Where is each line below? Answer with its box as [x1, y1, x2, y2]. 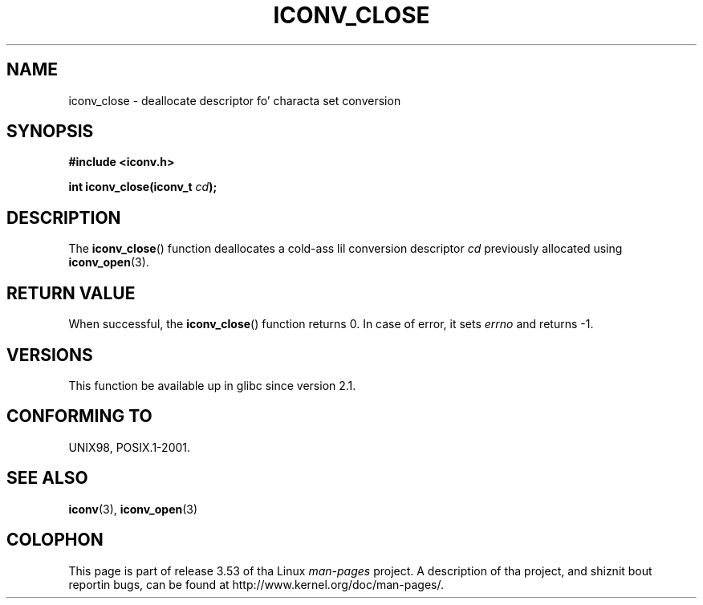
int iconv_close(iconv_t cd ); [68, 180, 217, 194]
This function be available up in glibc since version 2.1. [68, 378, 356, 392]
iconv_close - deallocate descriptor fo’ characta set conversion [68, 93, 401, 108]
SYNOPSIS [6, 121, 94, 142]
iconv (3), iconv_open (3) [68, 501, 198, 516]
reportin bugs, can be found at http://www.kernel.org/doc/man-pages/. [68, 577, 445, 591]
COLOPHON [6, 530, 104, 550]
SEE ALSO [6, 468, 88, 489]
